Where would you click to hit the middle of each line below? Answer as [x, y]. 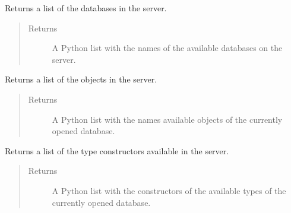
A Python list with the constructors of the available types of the [169, 190]
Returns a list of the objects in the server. [81, 79]
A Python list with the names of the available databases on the [167, 48]
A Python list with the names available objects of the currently [167, 119]
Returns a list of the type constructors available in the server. [117, 150]
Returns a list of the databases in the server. [86, 8]
